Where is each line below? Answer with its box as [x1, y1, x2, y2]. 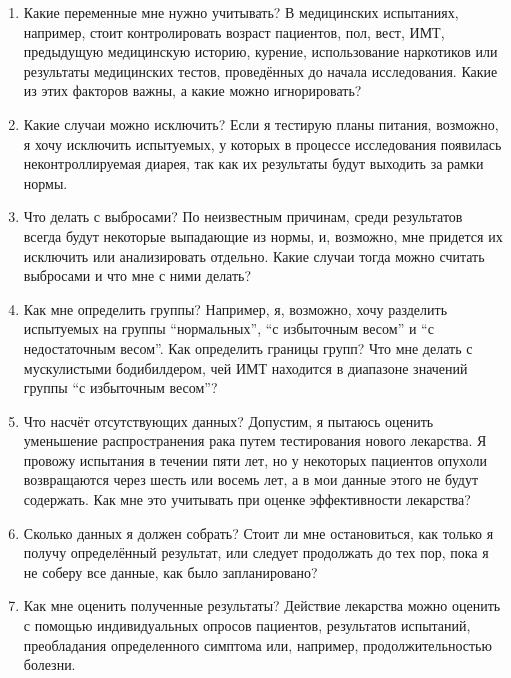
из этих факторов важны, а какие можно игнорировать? [23, 80, 362, 101]
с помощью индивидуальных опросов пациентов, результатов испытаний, [23, 615, 471, 636]
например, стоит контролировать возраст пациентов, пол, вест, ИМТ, [23, 21, 445, 42]
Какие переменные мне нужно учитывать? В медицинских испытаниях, [23, 2, 459, 22]
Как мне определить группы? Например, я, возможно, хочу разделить [23, 298, 448, 319]
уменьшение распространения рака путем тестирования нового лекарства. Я [23, 430, 487, 451]
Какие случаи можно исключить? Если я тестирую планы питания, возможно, [23, 113, 499, 134]
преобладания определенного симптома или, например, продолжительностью [23, 634, 492, 655]
